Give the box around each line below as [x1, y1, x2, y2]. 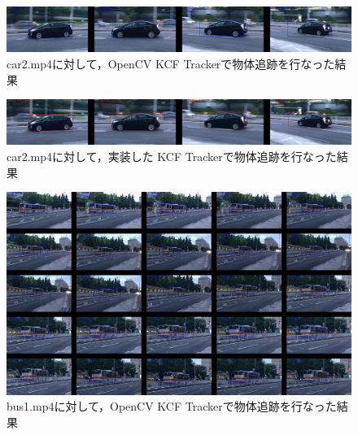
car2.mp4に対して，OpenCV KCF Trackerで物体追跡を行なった [7, 54, 335, 72]
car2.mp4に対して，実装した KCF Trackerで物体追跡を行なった [7, 148, 337, 164]
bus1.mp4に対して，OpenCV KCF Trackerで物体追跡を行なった [7, 398, 337, 415]
